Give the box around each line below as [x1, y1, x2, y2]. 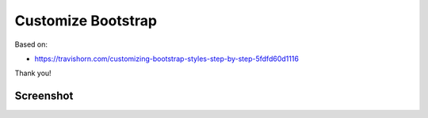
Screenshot [14, 89, 74, 103]
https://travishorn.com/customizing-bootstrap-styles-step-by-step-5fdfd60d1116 [34, 54, 299, 63]
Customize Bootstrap [14, 12, 158, 29]
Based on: [14, 40, 48, 49]
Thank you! [14, 68, 52, 78]
